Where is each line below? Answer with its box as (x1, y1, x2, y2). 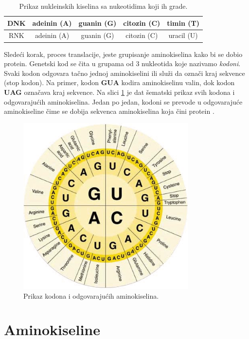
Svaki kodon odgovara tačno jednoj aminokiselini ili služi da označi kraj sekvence (4, 68, 245, 78)
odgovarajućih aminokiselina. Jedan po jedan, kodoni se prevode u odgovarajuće (4, 96, 243, 107)
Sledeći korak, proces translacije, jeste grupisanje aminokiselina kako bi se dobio (4, 49, 243, 59)
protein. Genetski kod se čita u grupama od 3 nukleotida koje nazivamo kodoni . (4, 58, 241, 69)
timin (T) (167, 18, 199, 28)
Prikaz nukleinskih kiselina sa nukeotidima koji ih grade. (19, 1, 188, 11)
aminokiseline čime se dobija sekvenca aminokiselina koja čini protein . (4, 106, 214, 116)
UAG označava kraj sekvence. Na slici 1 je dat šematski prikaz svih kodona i (4, 87, 235, 97)
